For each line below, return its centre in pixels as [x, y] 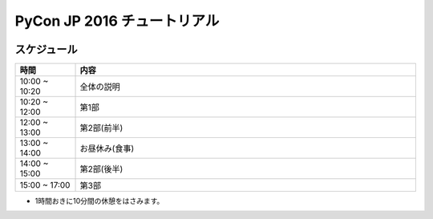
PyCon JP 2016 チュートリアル [117, 21]
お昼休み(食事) [107, 148]
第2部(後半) [101, 169]
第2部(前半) [101, 128]
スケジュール [46, 49]
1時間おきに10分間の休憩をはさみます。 [99, 201]
